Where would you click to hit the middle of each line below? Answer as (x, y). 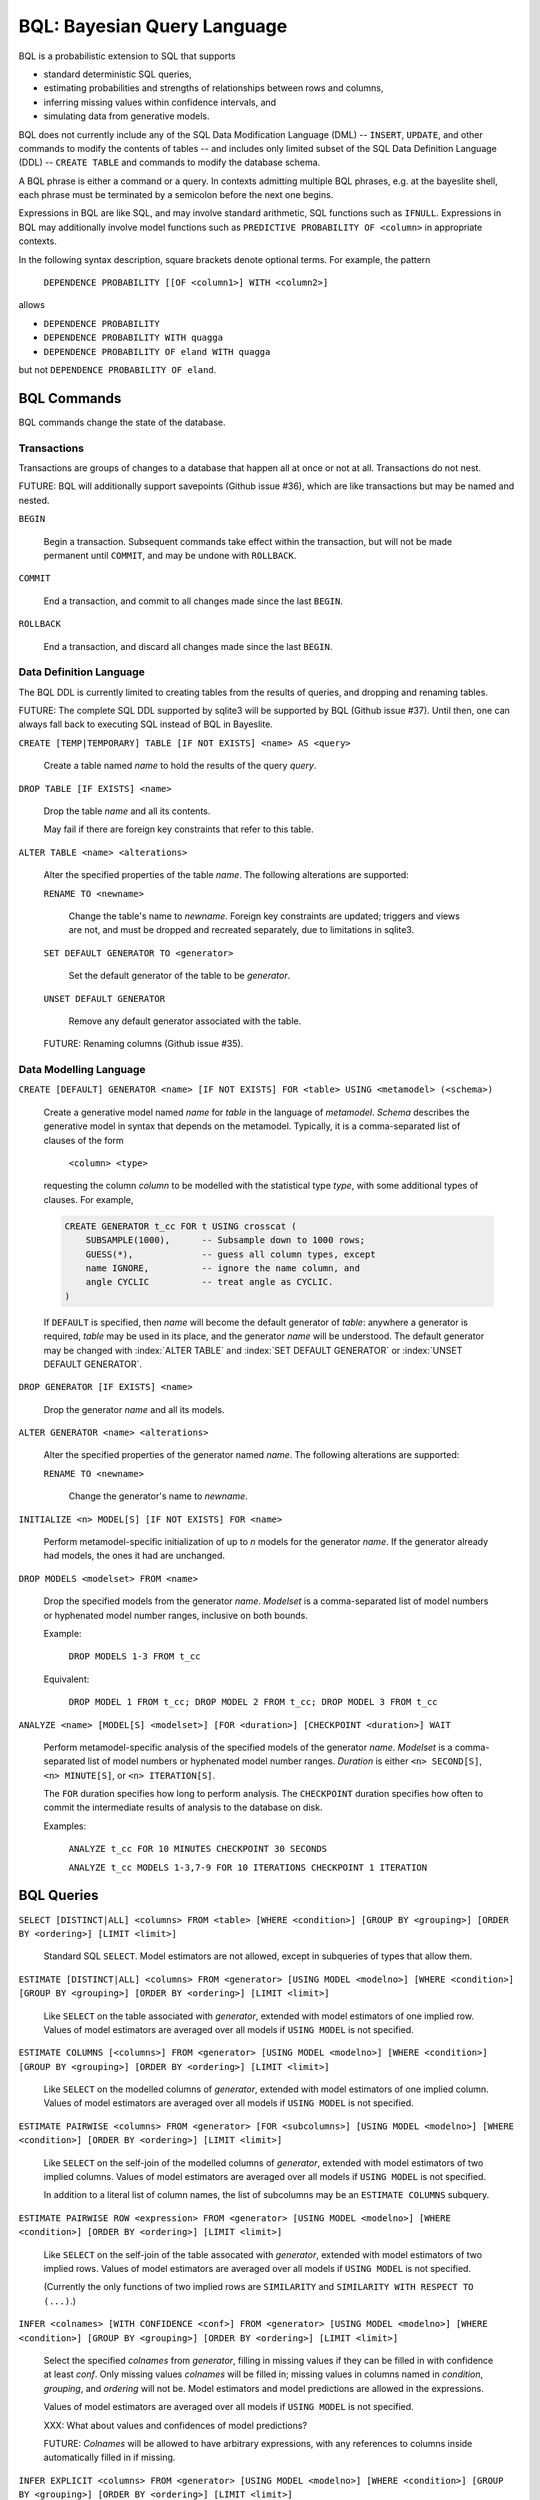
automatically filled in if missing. (109, 2457)
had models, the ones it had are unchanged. (134, 1556)
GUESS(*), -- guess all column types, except (230, 1254)
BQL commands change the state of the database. (122, 422)
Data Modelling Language (82, 1070)
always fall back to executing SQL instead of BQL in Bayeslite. (146, 724)
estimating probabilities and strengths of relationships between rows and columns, (213, 88)
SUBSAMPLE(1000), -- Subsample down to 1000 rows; (225, 1240)
